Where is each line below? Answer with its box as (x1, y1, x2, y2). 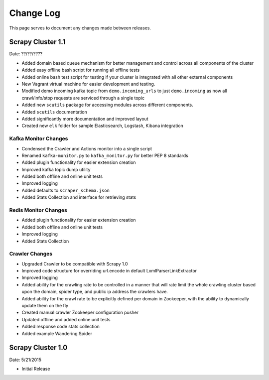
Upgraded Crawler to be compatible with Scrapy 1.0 (21, 260, 128, 266)
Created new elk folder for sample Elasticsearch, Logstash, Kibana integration (21, 123, 184, 129)
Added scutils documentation (21, 109, 87, 115)
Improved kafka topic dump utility (21, 166, 91, 172)
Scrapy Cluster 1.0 (9, 344, 68, 352)
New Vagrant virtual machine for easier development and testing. (21, 81, 155, 87)
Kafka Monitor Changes (9, 135, 68, 142)
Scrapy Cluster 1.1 (9, 38, 66, 46)
